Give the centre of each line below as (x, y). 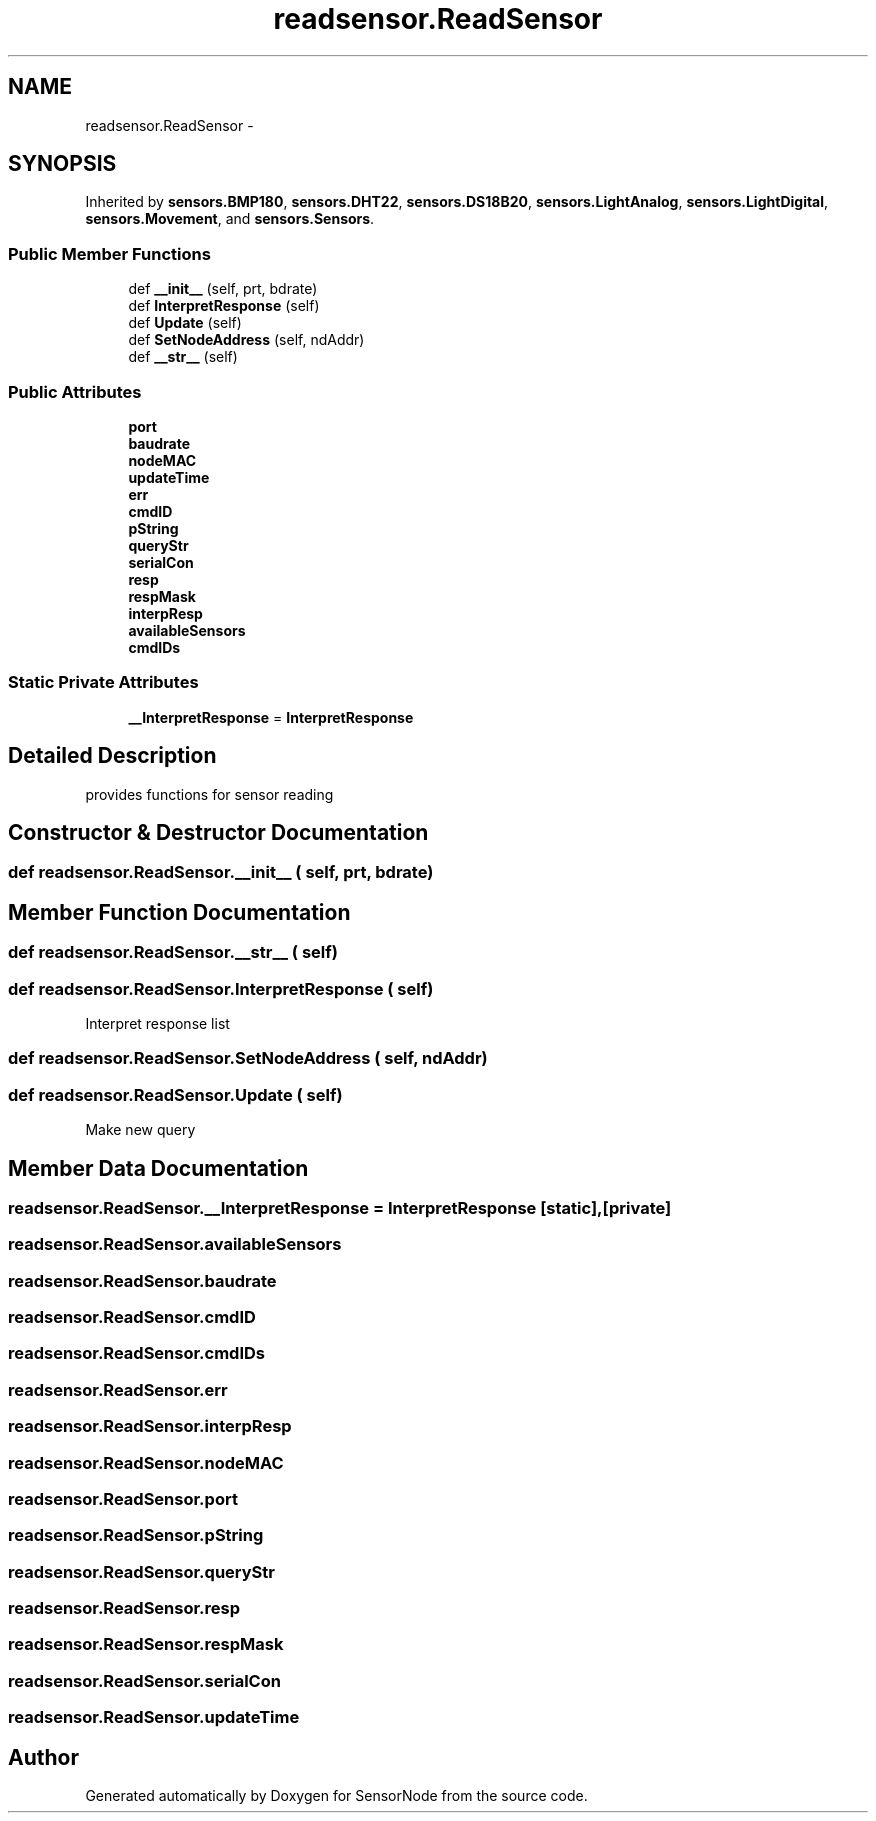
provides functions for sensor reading (209, 794)
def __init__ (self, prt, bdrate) (223, 289)
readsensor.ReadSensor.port (123, 1498)
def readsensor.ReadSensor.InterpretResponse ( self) (221, 988)
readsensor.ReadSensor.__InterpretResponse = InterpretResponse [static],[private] (340, 1207)
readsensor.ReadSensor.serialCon (144, 1680)
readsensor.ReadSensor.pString (136, 1535)
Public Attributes (75, 391)
